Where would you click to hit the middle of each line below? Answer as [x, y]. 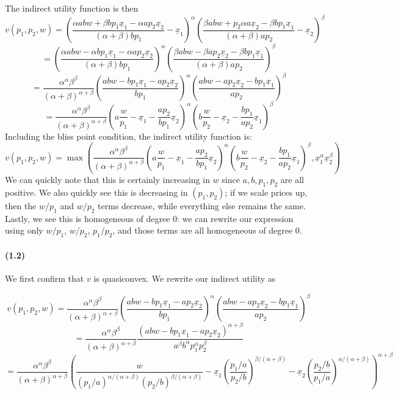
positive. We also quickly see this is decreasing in [96, 192]
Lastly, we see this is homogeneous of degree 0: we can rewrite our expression [149, 218]
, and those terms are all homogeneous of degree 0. [207, 230]
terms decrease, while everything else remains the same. [202, 206]
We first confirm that [45, 278]
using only [24, 230]
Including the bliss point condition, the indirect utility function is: [128, 136]
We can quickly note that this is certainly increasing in [107, 180]
